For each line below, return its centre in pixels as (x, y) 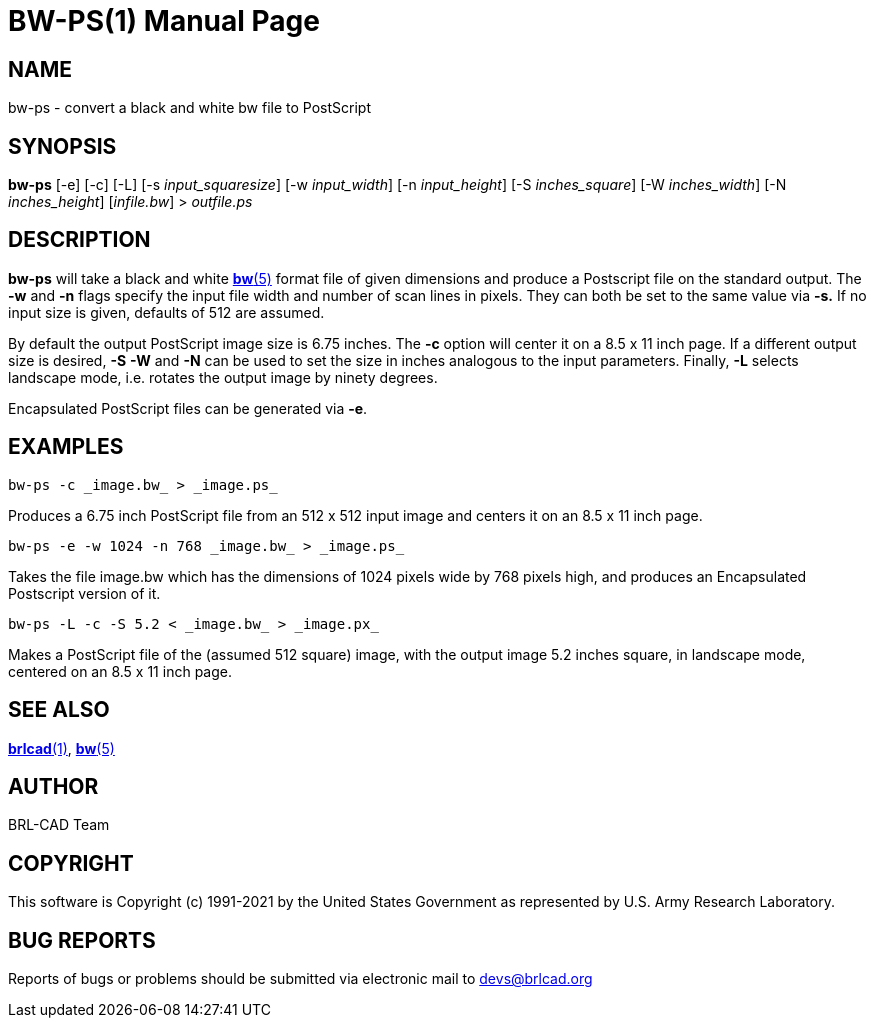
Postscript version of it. (84, 593)
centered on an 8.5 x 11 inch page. (120, 671)
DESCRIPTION (79, 240)
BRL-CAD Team (59, 825)
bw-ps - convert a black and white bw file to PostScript (189, 108)
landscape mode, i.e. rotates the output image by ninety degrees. (223, 377)
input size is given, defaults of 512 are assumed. (166, 312)
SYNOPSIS (62, 146)
